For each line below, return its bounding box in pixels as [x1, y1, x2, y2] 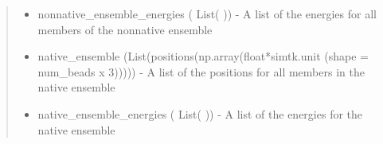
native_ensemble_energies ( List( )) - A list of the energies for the [37, 105, 363, 122]
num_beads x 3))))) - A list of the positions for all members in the [37, 63, 365, 80]
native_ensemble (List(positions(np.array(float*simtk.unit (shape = [37, 48, 369, 64]
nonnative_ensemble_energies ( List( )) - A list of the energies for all [37, 6, 377, 21]
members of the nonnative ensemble [37, 21, 213, 37]
